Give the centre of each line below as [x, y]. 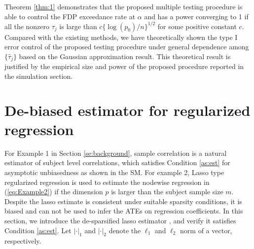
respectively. [23, 241]
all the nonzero [27, 26]
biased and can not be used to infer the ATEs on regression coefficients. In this [124, 211]
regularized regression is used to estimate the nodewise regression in [107, 182]
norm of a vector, [206, 230]
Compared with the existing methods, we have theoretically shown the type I [121, 37]
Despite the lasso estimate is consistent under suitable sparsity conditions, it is [123, 201]
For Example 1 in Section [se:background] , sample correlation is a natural [116, 153]
